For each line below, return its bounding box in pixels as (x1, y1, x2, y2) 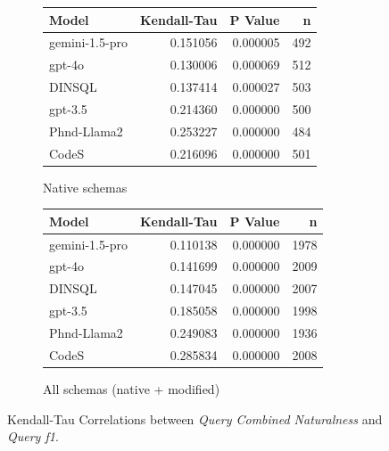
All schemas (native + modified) (43, 379, 220, 398)
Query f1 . (7, 427, 59, 446)
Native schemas (43, 177, 128, 196)
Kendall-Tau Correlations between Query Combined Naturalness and (7, 409, 383, 428)
